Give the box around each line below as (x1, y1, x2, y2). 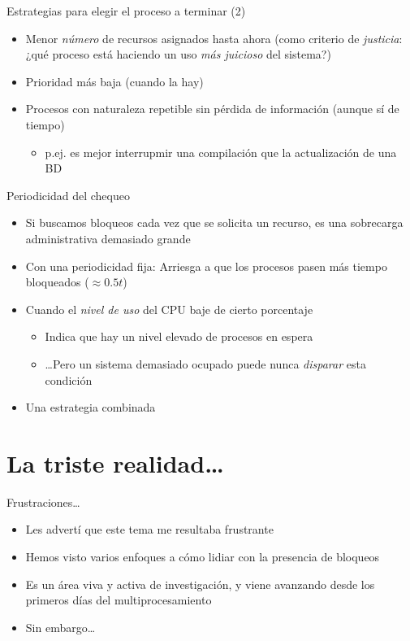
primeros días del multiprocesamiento (25, 591, 212, 608)
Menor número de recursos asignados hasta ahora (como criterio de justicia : (25, 29, 403, 46)
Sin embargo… (25, 618, 96, 635)
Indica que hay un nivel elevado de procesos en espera (45, 328, 313, 345)
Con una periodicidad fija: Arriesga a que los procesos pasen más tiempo (25, 257, 387, 274)
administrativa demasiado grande (25, 229, 191, 246)
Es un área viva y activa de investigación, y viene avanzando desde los (25, 575, 375, 592)
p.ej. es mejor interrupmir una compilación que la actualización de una (45, 143, 397, 160)
